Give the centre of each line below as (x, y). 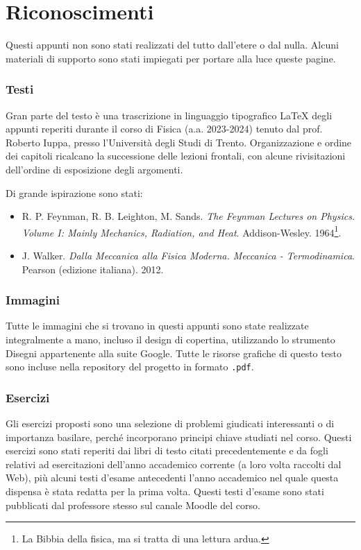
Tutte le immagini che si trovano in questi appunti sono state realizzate (157, 326)
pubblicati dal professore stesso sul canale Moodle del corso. (133, 505)
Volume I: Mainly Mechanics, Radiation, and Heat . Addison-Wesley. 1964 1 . (182, 231)
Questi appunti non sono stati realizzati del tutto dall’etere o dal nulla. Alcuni (172, 45)
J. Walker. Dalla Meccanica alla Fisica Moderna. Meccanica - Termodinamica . (188, 255)
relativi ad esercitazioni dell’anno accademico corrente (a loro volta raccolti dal (174, 464)
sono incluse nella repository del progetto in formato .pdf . (130, 367)
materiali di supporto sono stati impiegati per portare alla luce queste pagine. (171, 58)
